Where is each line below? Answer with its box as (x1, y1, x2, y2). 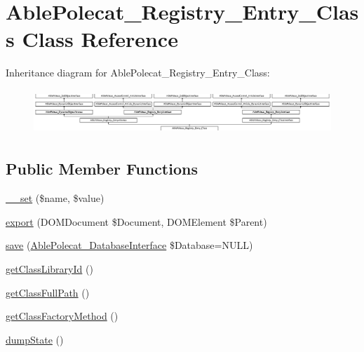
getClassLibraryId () (6, 262, 93, 276)
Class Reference (22, 25, 178, 53)
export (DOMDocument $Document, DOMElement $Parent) (6, 214, 267, 229)
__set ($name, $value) (6, 191, 105, 205)
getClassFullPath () (6, 285, 90, 299)
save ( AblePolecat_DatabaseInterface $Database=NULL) (6, 238, 253, 252)
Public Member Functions (6, 158, 198, 180)
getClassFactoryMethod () (6, 309, 119, 323)
